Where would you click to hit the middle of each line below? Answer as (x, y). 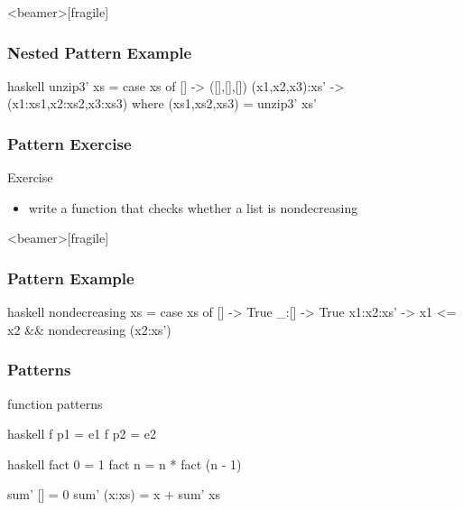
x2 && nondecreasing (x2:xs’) (89, 329)
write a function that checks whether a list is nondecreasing (193, 207)
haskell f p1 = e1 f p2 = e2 (82, 434)
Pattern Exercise (69, 143)
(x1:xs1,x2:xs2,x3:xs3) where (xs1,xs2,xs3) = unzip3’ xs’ (162, 103)
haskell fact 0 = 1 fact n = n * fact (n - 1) (125, 464)
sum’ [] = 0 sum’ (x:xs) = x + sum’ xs (114, 494)
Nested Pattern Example (100, 52)
